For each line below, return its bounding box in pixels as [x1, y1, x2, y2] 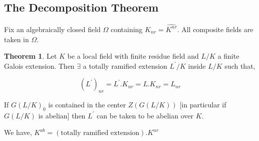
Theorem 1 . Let [4, 51, 57, 61]
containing [110, 24, 143, 34]
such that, [224, 60, 255, 71]
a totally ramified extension [83, 60, 167, 71]
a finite [217, 51, 239, 61]
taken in [4, 34, 29, 44]
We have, [4, 127, 32, 137]
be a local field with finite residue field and [67, 51, 199, 61]
